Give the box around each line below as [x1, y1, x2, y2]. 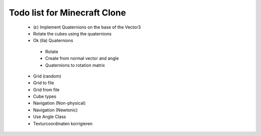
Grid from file [33, 87, 60, 92]
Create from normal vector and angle [45, 56, 119, 61]
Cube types [33, 93, 57, 99]
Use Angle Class [33, 114, 66, 120]
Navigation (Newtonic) [33, 107, 78, 113]
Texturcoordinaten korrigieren [33, 121, 93, 126]
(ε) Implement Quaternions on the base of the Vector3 [33, 24, 141, 30]
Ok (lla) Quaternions [33, 38, 73, 44]
